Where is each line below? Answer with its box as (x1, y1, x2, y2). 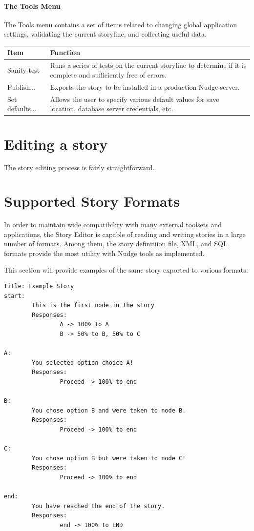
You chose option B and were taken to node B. (32, 407, 186, 414)
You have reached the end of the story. (32, 502, 165, 510)
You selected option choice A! (32, 359, 133, 366)
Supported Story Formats (4, 191, 180, 211)
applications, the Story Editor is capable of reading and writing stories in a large (4, 229, 246, 239)
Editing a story (4, 134, 108, 154)
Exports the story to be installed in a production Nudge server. (50, 81, 240, 92)
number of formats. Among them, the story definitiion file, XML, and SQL (4, 238, 228, 249)
